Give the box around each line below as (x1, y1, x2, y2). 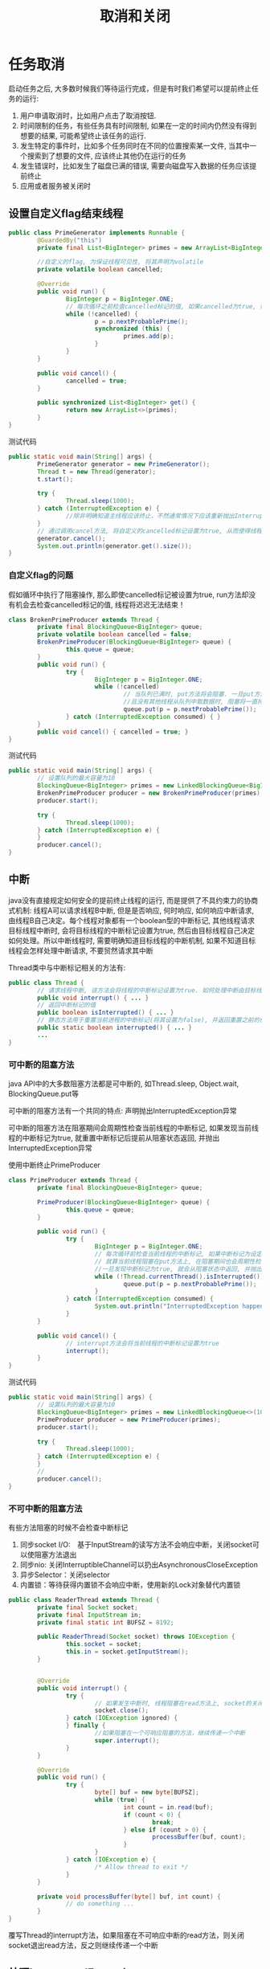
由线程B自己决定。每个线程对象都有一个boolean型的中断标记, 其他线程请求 (8, 915, 256, 925)
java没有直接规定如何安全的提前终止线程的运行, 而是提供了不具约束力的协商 (8, 895, 259, 905)
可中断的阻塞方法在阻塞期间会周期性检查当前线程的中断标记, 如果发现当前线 (8, 1123, 259, 1133)
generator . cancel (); (37, 534, 106, 542)
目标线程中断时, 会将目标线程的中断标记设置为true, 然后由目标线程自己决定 (8, 925, 256, 935)
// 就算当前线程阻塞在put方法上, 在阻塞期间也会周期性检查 (94, 1257, 268, 1265)
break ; (152, 1818, 174, 1826)
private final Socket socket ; (37, 1603, 138, 1612)
